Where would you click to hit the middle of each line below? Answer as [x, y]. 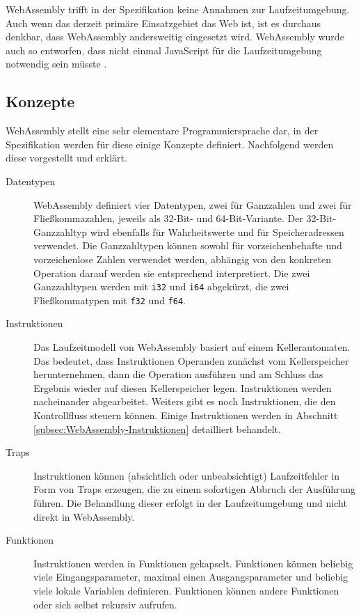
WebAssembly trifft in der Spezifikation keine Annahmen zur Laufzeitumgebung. [178, 9]
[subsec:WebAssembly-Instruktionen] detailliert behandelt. [157, 428]
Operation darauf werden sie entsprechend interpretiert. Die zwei [172, 273]
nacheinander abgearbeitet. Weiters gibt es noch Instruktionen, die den [185, 401]
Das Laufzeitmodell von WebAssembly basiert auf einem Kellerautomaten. [192, 347]
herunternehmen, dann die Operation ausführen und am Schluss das [178, 374]
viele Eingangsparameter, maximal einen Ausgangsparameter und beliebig [191, 577]
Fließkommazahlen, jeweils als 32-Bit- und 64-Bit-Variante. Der [168, 218]
